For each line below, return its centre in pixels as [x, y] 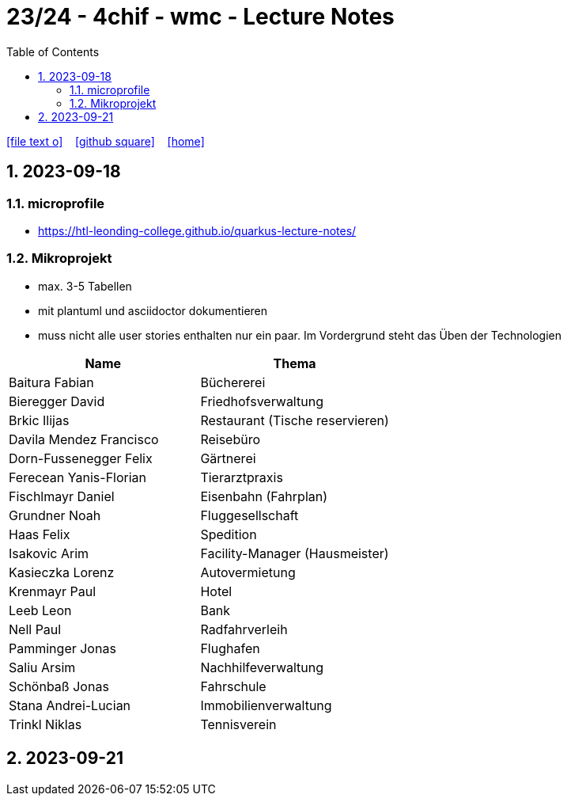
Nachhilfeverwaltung [262, 667]
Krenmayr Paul [53, 591]
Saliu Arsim [42, 667]
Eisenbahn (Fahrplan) [264, 496]
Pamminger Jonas [62, 648]
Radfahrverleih [244, 629]
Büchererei [233, 382]
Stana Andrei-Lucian [70, 705]
